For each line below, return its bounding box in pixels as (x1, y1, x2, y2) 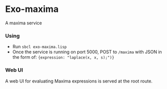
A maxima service (5, 20, 42, 26)
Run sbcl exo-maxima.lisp (12, 44, 67, 50)
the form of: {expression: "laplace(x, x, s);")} (12, 54, 114, 60)
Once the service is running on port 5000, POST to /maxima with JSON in (12, 49, 162, 55)
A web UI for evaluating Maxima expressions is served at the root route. (5, 78, 152, 84)
